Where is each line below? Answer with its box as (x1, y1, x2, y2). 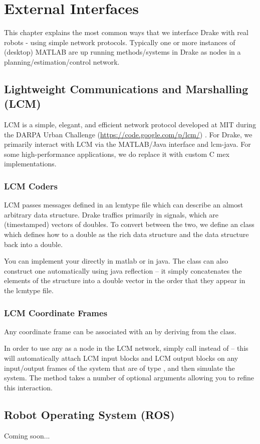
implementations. (4, 158, 57, 169)
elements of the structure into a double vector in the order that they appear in (4, 275, 245, 286)
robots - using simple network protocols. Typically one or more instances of (4, 37, 235, 47)
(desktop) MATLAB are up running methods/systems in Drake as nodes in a (4, 47, 241, 57)
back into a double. (4, 239, 63, 249)
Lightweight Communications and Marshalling (4, 81, 248, 96)
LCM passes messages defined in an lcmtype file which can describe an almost (4, 199, 243, 210)
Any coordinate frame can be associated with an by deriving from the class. (4, 326, 236, 336)
